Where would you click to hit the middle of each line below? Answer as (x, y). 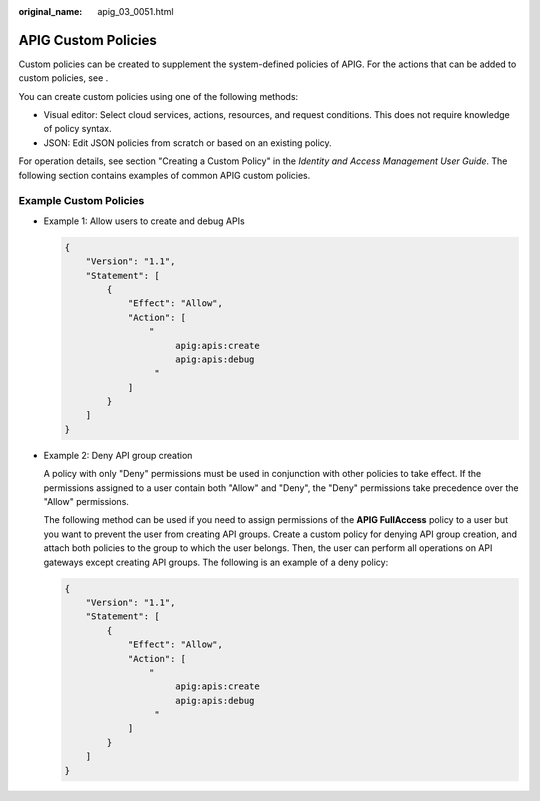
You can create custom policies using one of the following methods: (158, 96)
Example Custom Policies (81, 201)
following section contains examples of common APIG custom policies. (164, 175)
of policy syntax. (77, 129)
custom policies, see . (63, 78)
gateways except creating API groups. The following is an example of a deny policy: (216, 562)
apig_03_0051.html (135, 11)
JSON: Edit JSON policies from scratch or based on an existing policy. (187, 142)
